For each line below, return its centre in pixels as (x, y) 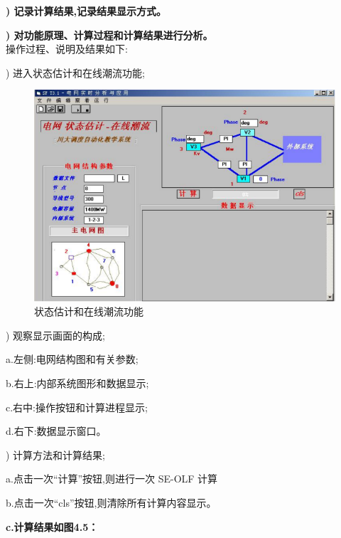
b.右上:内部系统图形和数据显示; (77, 383)
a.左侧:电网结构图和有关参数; (72, 359)
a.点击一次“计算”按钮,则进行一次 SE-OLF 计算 (112, 479)
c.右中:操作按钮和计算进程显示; (77, 407)
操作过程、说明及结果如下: (67, 49)
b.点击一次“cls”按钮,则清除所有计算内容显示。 (111, 503)
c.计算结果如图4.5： (52, 526)
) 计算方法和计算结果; (55, 454)
